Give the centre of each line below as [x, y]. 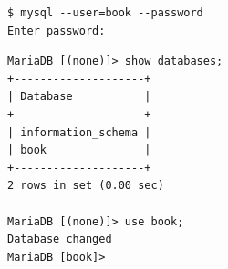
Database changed [60, 239]
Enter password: [57, 30]
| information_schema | [79, 132]
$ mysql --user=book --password [105, 13]
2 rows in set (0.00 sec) [86, 186]
